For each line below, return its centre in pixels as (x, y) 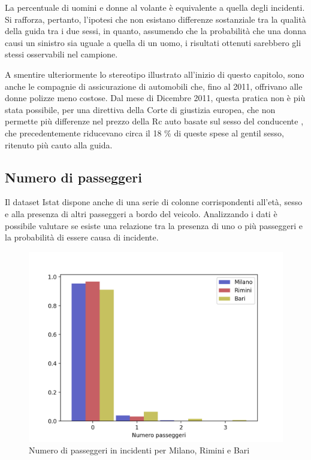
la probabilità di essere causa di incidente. (82, 237)
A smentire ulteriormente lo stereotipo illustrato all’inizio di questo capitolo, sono (155, 74)
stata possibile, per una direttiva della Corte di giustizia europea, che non (140, 109)
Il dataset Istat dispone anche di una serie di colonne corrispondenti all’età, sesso (154, 202)
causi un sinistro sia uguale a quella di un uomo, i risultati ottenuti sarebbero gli (153, 42)
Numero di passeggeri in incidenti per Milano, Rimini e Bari (139, 450)
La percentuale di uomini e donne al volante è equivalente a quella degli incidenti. (155, 7)
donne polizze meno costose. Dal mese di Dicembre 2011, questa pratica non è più (155, 98)
